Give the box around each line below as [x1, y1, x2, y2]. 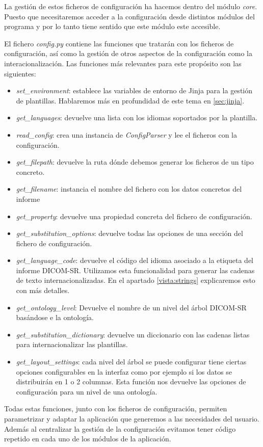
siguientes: [4, 68, 36, 78]
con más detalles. [16, 285, 70, 296]
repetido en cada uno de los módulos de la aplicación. [4, 433, 171, 444]
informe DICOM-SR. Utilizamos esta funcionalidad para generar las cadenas [16, 265, 255, 275]
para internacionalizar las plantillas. [16, 339, 128, 350]
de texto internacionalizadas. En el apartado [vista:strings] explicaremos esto [16, 275, 255, 285]
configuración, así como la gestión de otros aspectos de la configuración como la [4, 48, 252, 59]
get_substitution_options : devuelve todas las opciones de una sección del [16, 228, 243, 239]
